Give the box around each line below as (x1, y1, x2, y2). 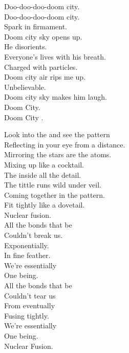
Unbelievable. (4, 81, 46, 92)
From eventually (4, 300, 55, 311)
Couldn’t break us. (4, 230, 63, 240)
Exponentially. (4, 239, 49, 250)
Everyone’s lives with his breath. (4, 51, 106, 62)
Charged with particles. (4, 61, 78, 72)
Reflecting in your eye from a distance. (4, 139, 125, 150)
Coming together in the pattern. (4, 189, 105, 200)
